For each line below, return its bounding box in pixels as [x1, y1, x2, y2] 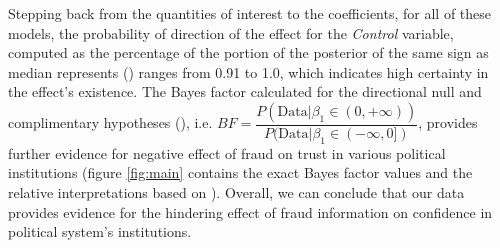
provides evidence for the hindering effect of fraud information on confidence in [8, 201, 493, 222]
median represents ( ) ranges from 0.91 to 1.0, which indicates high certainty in [8, 61, 489, 82]
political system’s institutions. [8, 221, 192, 242]
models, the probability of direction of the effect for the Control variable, [8, 22, 454, 43]
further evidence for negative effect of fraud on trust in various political [8, 142, 446, 163]
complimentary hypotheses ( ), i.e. [8, 112, 213, 133]
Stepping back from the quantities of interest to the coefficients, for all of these [8, 3, 492, 23]
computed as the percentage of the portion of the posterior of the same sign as [8, 42, 489, 63]
